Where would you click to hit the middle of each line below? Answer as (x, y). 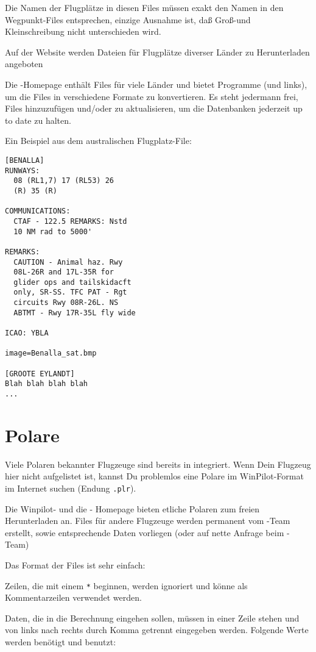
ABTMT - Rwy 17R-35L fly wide (75, 313)
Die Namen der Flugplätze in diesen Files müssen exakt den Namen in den (144, 7)
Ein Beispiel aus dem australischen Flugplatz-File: (98, 141)
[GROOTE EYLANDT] (40, 374)
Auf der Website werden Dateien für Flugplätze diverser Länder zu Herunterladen (157, 52)
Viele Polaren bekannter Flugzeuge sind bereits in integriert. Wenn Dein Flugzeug (158, 464)
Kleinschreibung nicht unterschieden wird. (83, 31)
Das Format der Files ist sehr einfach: (75, 565)
